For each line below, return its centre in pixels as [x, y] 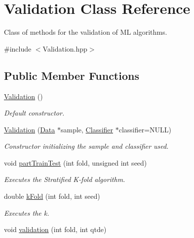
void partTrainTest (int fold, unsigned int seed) [76, 162]
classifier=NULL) [145, 129]
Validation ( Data [30, 129]
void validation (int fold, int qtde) [55, 229]
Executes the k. [27, 212]
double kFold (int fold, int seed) [52, 196]
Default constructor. [34, 113]
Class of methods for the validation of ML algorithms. [86, 32]
